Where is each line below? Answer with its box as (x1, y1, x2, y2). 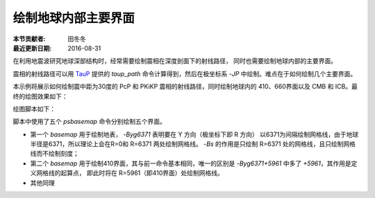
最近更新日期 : (12, 44, 52, 52)
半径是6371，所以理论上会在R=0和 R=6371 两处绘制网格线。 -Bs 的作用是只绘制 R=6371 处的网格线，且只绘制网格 (30, 140, 356, 148)
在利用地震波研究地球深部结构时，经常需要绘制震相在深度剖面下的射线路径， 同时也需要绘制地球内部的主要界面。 (12, 57, 337, 65)
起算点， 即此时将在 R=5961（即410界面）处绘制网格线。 (60, 169, 224, 177)
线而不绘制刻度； (30, 150, 79, 158)
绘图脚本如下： (12, 105, 56, 113)
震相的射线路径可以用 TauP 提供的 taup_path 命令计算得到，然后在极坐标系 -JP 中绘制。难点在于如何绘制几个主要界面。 (12, 69, 357, 78)
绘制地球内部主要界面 (12, 10, 135, 26)
